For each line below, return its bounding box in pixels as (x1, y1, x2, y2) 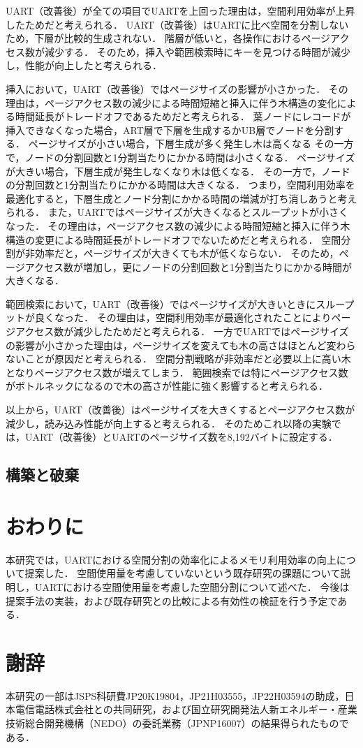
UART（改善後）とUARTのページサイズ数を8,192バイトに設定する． (24, 430, 338, 444)
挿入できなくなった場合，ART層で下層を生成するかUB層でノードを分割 (6, 122, 334, 137)
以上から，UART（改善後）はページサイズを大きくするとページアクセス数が (6, 402, 355, 417)
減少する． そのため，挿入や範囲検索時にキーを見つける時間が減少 (44, 44, 350, 59)
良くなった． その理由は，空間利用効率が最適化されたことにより (34, 310, 332, 325)
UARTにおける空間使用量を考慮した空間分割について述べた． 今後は (34, 579, 350, 594)
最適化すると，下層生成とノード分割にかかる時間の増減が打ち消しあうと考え (6, 191, 357, 205)
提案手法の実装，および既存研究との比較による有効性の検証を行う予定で (6, 593, 338, 608)
